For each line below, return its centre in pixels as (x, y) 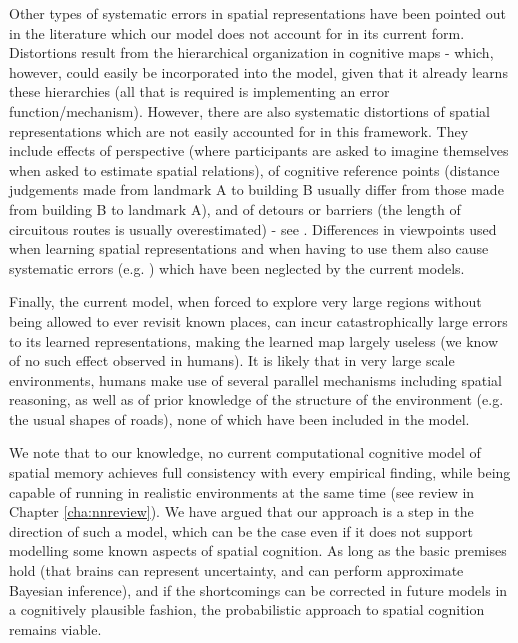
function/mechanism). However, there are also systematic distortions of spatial (249, 110)
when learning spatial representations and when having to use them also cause (249, 248)
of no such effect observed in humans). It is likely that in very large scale (232, 360)
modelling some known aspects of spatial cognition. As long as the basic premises (258, 550)
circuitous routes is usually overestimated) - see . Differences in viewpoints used (253, 228)
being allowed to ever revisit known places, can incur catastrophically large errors (258, 320)
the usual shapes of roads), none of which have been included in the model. (239, 418)
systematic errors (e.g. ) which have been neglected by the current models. (237, 267)
